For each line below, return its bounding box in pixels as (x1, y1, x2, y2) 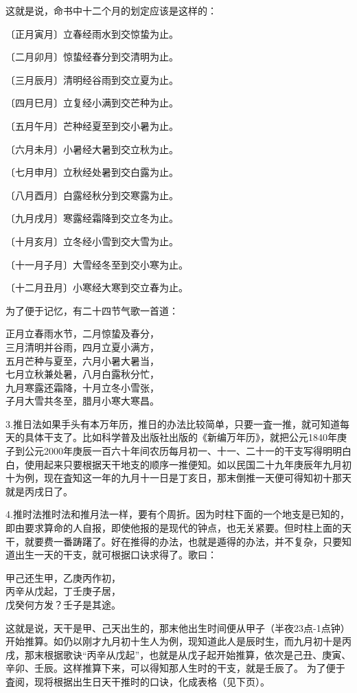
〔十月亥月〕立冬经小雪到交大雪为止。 (5, 234, 178, 248)
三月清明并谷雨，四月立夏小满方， (5, 339, 159, 354)
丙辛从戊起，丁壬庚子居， (5, 584, 121, 598)
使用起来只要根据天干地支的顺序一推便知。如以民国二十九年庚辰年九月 (24, 457, 342, 471)
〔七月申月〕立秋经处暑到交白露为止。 (5, 165, 178, 179)
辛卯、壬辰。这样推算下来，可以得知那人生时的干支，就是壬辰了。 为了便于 (5, 661, 345, 675)
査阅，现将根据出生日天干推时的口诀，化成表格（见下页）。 (5, 674, 270, 688)
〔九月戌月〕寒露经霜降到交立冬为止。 (5, 211, 178, 225)
